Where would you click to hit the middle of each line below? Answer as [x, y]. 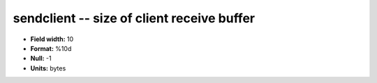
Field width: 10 [52, 39]
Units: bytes [48, 68]
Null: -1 [41, 59]
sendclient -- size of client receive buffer [134, 18]
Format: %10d [51, 48]
